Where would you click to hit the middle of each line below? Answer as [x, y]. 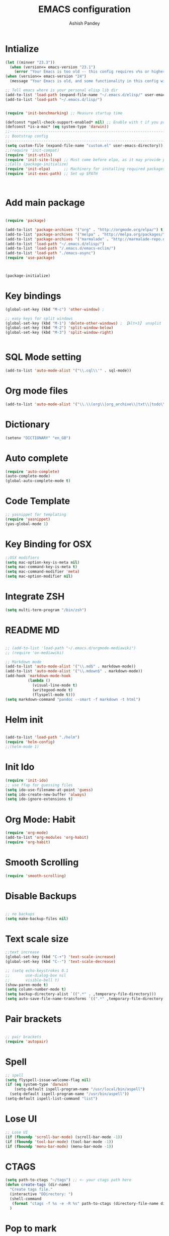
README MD [32, 630]
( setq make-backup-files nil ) [37, 918]
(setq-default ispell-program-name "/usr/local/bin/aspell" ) [79, 1089]
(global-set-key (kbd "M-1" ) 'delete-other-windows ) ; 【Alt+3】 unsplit [83, 323]
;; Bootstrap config [27, 136]
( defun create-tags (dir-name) [38, 1185]
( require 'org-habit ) [28, 842]
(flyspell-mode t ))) [54, 695]
